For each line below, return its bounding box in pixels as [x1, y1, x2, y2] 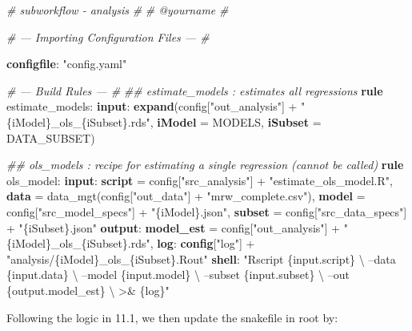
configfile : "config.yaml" [6, 55, 127, 72]
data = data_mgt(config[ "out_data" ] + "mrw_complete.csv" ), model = [6, 188, 366, 204]
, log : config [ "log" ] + [150, 235, 255, 252]
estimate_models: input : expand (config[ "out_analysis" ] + [6, 98, 298, 115]
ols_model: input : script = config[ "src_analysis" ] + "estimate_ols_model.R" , [6, 172, 393, 188]
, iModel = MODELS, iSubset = [150, 113, 322, 130]
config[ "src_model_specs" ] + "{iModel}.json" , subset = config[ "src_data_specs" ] [6, 203, 407, 220]
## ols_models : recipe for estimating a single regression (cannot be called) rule [6, 156, 404, 173]
